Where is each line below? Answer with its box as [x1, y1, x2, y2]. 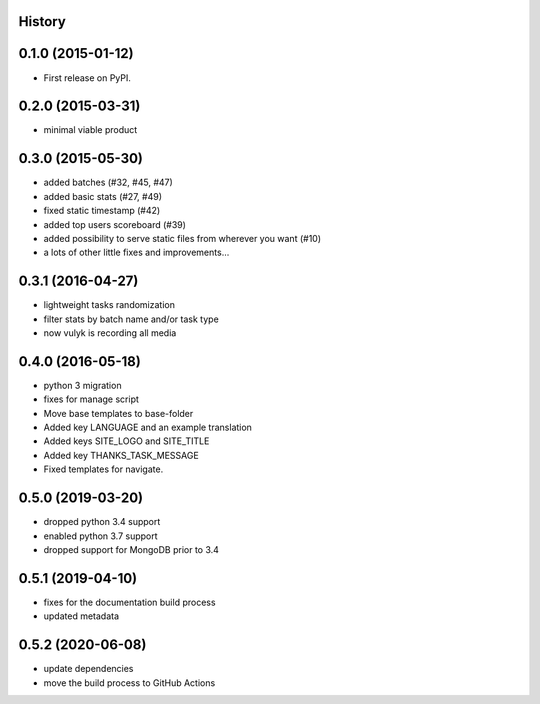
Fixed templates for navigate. [43, 463, 164, 475]
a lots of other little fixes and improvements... [43, 246, 230, 259]
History [18, 13, 67, 30]
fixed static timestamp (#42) [43, 205, 161, 217]
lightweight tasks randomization [43, 299, 175, 311]
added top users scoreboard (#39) [43, 218, 187, 230]
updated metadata [43, 610, 120, 622]
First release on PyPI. [43, 71, 132, 84]
